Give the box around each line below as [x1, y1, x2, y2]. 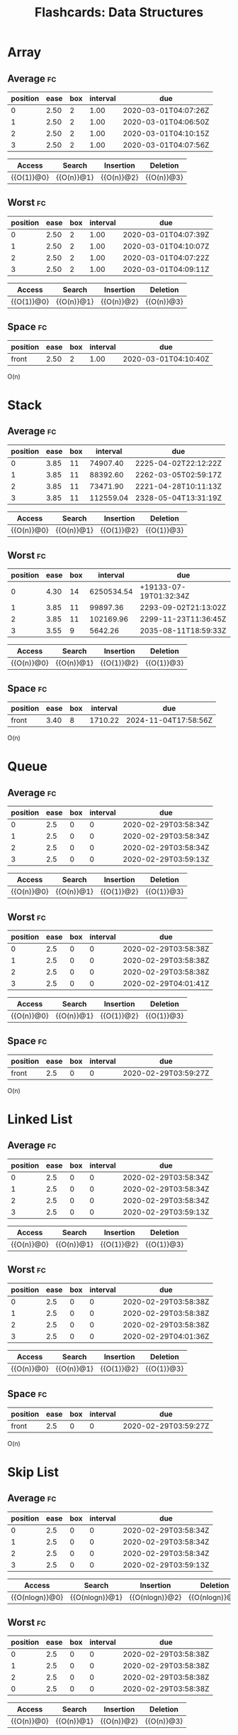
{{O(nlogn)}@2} [129, 1592, 182, 1602]
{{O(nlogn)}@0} [11, 1592, 64, 1602]
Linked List [7, 1111, 73, 1128]
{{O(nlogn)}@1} [69, 1592, 123, 1602]
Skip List [7, 1464, 59, 1480]
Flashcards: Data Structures [34, 4, 204, 21]
